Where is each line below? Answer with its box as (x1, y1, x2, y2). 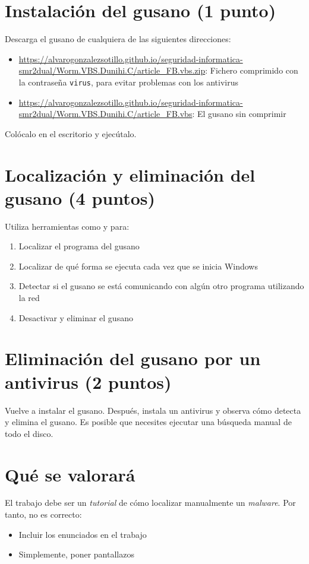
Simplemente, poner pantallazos (18, 548, 134, 560)
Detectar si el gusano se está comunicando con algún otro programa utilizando (18, 280, 304, 292)
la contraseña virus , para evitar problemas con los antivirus (18, 75, 238, 88)
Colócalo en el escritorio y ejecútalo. (5, 127, 137, 140)
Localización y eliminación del (5, 162, 256, 186)
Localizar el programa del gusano (18, 240, 140, 252)
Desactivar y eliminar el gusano (18, 311, 133, 324)
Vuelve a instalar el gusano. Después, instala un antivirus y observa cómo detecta (5, 404, 301, 416)
